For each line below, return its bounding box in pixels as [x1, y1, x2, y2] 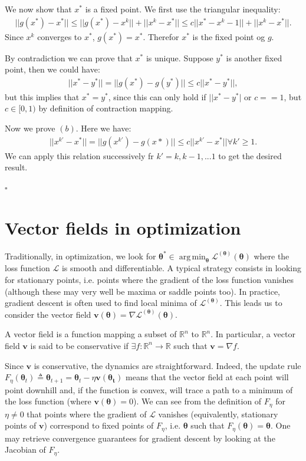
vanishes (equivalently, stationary [158, 407, 278, 420]
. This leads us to [219, 297, 282, 309]
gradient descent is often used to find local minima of [5, 297, 197, 309]
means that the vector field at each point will [126, 371, 289, 383]
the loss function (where [5, 395, 91, 407]
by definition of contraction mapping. [38, 102, 173, 114]
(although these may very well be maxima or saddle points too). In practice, [5, 285, 280, 297]
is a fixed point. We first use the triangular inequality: [85, 3, 281, 15]
